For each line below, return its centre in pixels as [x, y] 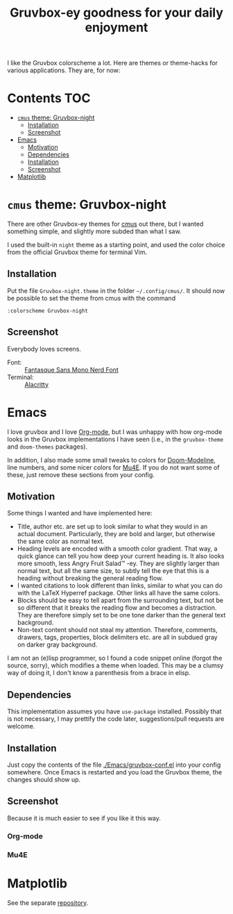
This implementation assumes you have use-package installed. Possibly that [114, 712]
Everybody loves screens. [44, 349]
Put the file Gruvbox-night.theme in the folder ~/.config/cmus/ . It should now [116, 290]
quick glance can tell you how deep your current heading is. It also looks [121, 556]
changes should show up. [44, 780]
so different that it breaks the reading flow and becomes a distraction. [117, 608]
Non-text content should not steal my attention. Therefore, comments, [118, 630]
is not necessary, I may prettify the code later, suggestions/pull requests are [116, 719]
